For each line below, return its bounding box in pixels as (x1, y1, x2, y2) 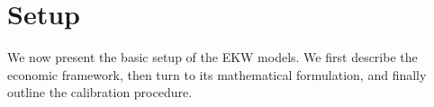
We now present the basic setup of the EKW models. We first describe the (7, 48, 418, 67)
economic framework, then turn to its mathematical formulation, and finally (7, 65, 427, 84)
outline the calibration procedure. (7, 83, 193, 102)
